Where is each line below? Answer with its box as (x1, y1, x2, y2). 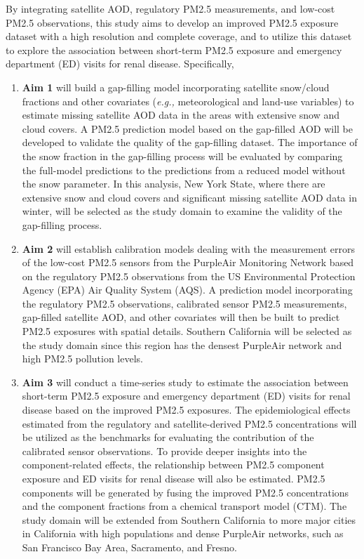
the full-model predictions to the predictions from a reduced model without (22, 162, 346, 177)
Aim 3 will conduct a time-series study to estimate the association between (22, 374, 349, 389)
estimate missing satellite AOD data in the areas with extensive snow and (22, 107, 340, 122)
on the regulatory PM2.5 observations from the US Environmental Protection (22, 268, 356, 283)
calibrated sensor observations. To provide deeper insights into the (22, 443, 307, 458)
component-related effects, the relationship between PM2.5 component (22, 457, 325, 472)
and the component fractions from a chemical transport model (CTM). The (22, 499, 347, 513)
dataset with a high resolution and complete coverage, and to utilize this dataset (6, 29, 352, 44)
